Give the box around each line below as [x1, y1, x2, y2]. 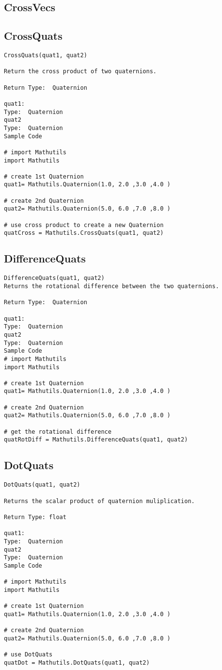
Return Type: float [4, 513, 66, 521]
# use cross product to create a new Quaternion [4, 221, 164, 229]
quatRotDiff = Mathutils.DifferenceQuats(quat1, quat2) [4, 436, 188, 443]
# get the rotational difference [4, 428, 111, 435]
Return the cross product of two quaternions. [4, 68, 157, 75]
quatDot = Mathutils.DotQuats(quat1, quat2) [4, 659, 150, 666]
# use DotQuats [4, 651, 53, 658]
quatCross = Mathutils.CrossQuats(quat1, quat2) [4, 229, 164, 237]
